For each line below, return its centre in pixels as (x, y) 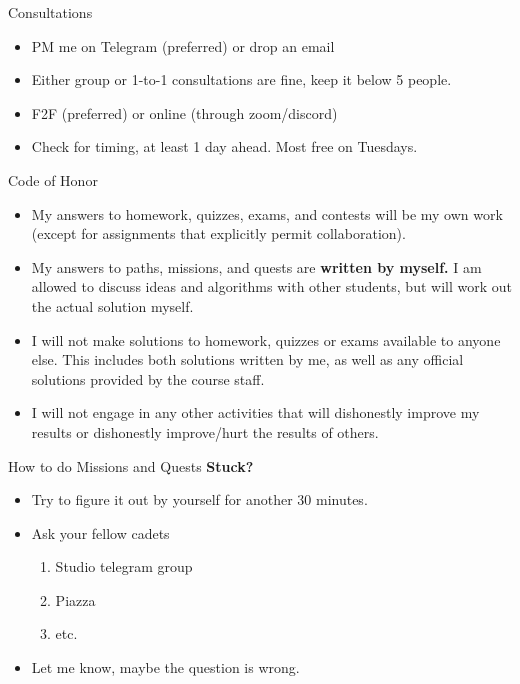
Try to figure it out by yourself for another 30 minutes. (199, 499)
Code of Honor (53, 179)
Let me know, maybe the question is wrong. (165, 667)
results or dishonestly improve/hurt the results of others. (205, 431)
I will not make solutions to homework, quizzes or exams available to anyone (266, 339)
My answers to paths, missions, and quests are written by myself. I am (256, 266)
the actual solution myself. (112, 305)
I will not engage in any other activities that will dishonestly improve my (255, 412)
